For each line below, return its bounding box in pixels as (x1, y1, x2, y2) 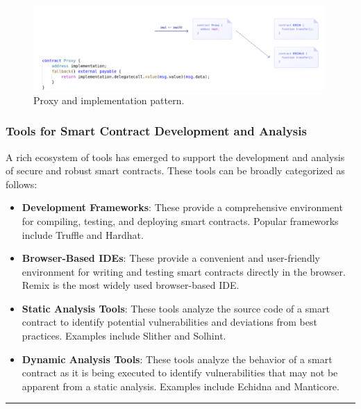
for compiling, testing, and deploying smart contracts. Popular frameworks (22, 213, 339, 228)
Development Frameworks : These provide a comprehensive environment (22, 200, 343, 215)
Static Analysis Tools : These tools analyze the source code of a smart (22, 301, 330, 315)
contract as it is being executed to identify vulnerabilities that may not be (22, 365, 338, 380)
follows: (6, 176, 37, 191)
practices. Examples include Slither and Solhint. (22, 328, 226, 343)
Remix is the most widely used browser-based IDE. (22, 278, 240, 292)
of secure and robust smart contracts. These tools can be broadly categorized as (6, 163, 345, 178)
